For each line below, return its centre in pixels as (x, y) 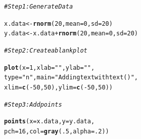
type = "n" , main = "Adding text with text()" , (71, 78)
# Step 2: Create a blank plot (46, 50)
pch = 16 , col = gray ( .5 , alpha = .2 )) (57, 131)
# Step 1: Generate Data (39, 7)
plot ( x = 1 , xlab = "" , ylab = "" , (50, 67)
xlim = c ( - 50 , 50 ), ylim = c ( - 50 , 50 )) (58, 87)
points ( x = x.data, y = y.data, (50, 122)
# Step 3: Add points (33, 104)
